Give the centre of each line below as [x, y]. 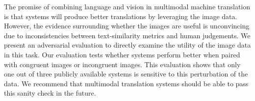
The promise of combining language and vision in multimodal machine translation [127, 6]
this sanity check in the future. [50, 93]
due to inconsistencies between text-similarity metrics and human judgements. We [127, 35]
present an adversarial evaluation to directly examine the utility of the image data [127, 45]
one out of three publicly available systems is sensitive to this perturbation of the [126, 74]
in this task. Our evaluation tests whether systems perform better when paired [122, 54]
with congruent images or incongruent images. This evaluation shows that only [122, 64]
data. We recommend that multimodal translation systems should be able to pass [126, 83]
